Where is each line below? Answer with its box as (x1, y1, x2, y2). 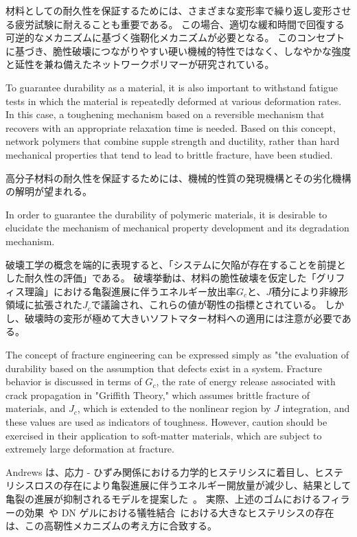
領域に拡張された (5, 297, 82, 312)
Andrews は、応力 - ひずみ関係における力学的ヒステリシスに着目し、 (5, 464, 315, 479)
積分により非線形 (271, 284, 349, 298)
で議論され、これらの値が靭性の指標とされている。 (91, 297, 322, 312)
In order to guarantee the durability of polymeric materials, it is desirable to (5, 207, 327, 221)
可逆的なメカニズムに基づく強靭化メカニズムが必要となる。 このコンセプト (5, 30, 345, 45)
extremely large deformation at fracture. (5, 442, 174, 456)
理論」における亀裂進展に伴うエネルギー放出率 (24, 284, 236, 298)
